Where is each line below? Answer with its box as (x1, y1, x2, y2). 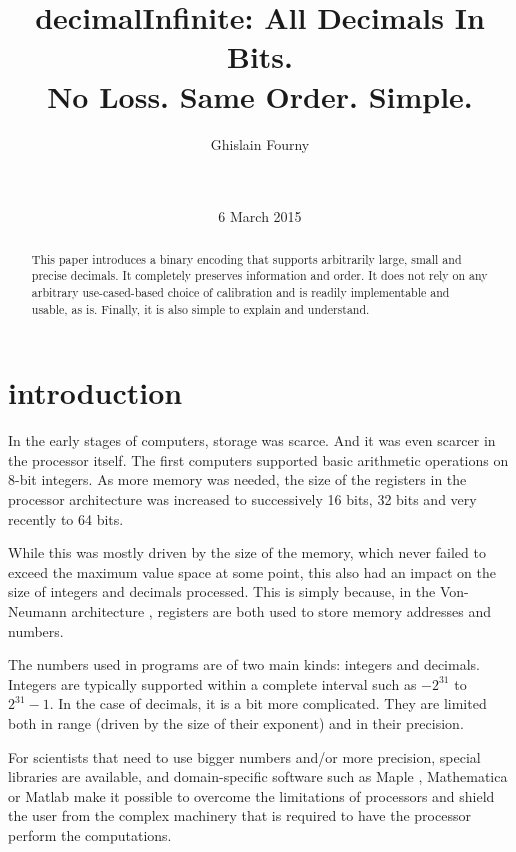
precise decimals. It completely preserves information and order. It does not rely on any (31, 267, 488, 284)
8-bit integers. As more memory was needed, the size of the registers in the (8, 469, 467, 490)
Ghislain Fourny (210, 133, 310, 154)
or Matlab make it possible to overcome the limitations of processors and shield (8, 785, 495, 806)
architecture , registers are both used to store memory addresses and (71, 600, 492, 621)
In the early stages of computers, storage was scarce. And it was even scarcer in (8, 430, 496, 451)
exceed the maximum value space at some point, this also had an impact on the (8, 561, 496, 582)
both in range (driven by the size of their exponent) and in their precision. (8, 712, 464, 733)
